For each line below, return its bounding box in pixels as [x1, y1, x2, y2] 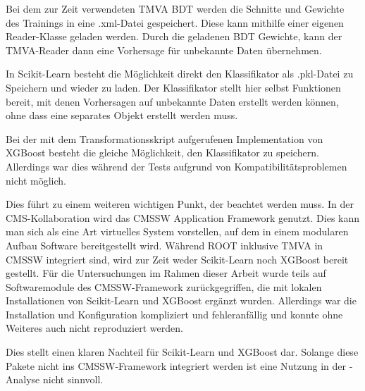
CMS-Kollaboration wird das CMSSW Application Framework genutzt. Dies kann [6, 210, 360, 225]
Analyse [6, 372, 40, 387]
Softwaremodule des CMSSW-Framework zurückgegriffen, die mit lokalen [6, 279, 322, 294]
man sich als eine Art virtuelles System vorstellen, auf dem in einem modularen [6, 224, 349, 239]
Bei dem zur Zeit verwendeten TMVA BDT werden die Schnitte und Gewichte [6, 1, 345, 15]
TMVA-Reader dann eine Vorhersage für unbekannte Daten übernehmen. [6, 42, 322, 57]
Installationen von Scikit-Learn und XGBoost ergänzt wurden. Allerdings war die [6, 293, 357, 308]
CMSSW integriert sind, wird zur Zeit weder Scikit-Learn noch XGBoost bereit [6, 252, 349, 266]
